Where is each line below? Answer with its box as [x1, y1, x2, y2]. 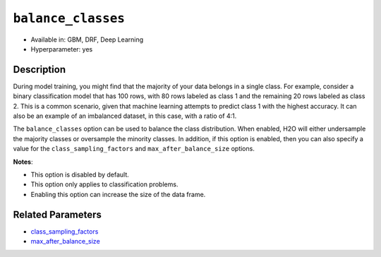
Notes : [13, 157, 33, 166]
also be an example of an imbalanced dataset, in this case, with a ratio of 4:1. [13, 112, 237, 120]
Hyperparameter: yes [30, 44, 93, 53]
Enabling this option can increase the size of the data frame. [30, 190, 206, 198]
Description [13, 64, 66, 76]
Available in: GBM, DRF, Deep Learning [30, 35, 144, 44]
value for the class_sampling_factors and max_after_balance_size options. [13, 145, 255, 153]
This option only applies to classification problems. [30, 180, 179, 189]
